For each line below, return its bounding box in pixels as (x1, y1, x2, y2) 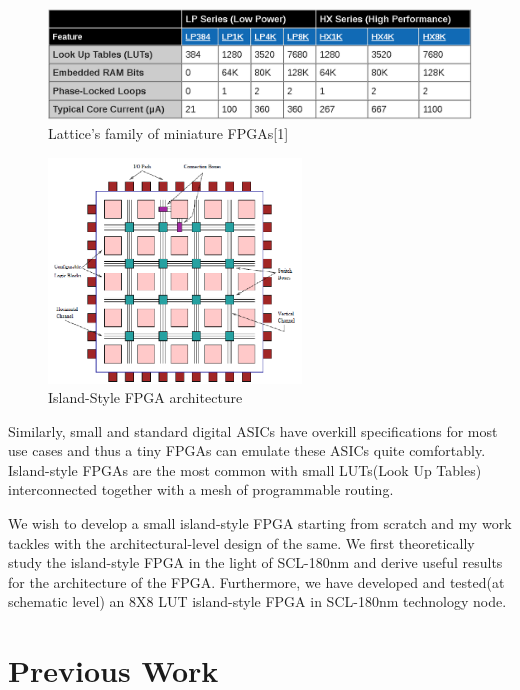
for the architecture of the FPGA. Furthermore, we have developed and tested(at (8, 571, 505, 592)
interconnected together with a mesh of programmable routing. (8, 479, 394, 500)
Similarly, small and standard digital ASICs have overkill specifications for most (8, 420, 498, 441)
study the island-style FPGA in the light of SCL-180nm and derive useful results (8, 552, 503, 573)
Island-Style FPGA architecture (48, 387, 243, 408)
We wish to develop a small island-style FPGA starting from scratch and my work (8, 513, 512, 534)
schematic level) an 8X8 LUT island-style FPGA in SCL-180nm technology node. (8, 591, 507, 612)
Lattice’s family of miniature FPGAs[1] (48, 123, 289, 144)
